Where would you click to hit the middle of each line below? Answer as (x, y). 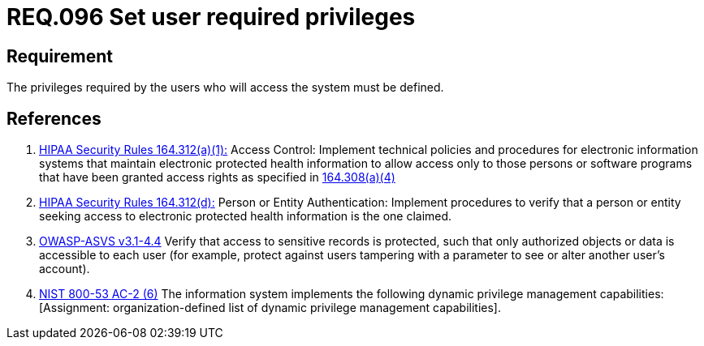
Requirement (60, 56)
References (54, 118)
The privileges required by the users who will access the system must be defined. (225, 88)
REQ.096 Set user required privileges (211, 17)
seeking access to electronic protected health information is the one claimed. (246, 216)
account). (65, 269)
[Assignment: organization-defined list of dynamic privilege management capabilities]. (270, 308)
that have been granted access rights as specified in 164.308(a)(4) (217, 177)
